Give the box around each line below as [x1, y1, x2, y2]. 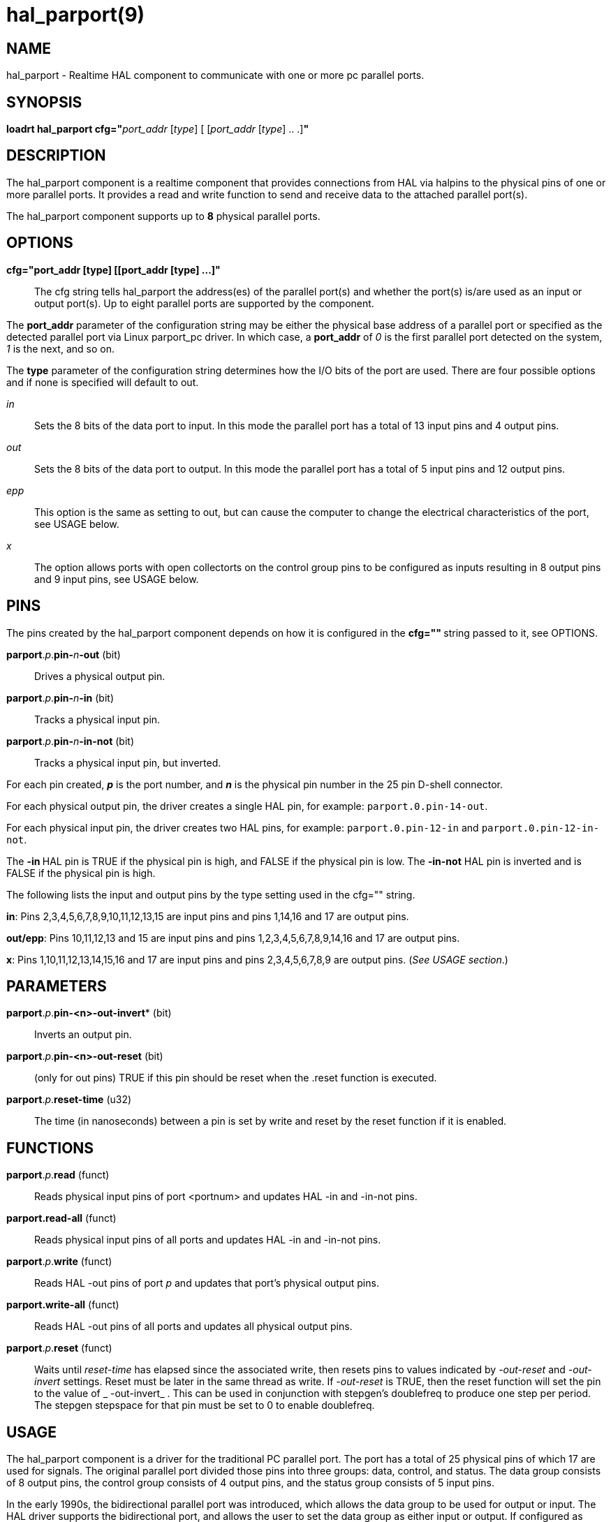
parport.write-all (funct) [6, 1299, 119, 1311]
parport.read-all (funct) [6, 1212, 117, 1225]
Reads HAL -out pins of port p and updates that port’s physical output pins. [34, 1277, 379, 1290]
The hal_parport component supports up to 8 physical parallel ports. [6, 209, 321, 222]
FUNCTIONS [6, 1139, 94, 1157]
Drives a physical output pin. [34, 670, 165, 682]
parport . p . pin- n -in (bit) [6, 691, 115, 704]
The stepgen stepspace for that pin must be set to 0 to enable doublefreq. [34, 1399, 375, 1412]
